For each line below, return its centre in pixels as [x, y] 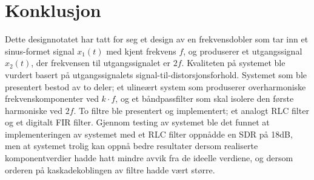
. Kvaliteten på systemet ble [233, 63]
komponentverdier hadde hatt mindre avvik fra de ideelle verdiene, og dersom [149, 158]
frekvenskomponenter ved [52, 98]
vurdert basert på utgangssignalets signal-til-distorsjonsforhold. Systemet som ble [156, 74]
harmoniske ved [34, 110]
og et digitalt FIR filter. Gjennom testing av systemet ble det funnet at [137, 122]
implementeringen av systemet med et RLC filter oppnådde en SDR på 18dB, [149, 134]
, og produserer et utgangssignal [243, 51]
